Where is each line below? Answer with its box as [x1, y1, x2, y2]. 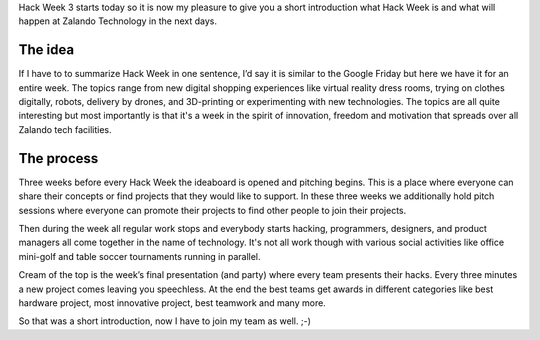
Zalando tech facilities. [18, 123, 112, 135]
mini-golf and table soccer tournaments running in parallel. [18, 250, 261, 262]
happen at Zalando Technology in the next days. [18, 15, 217, 27]
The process [18, 150, 99, 167]
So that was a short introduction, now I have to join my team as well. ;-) [18, 315, 312, 327]
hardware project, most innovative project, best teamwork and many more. [18, 296, 327, 309]
